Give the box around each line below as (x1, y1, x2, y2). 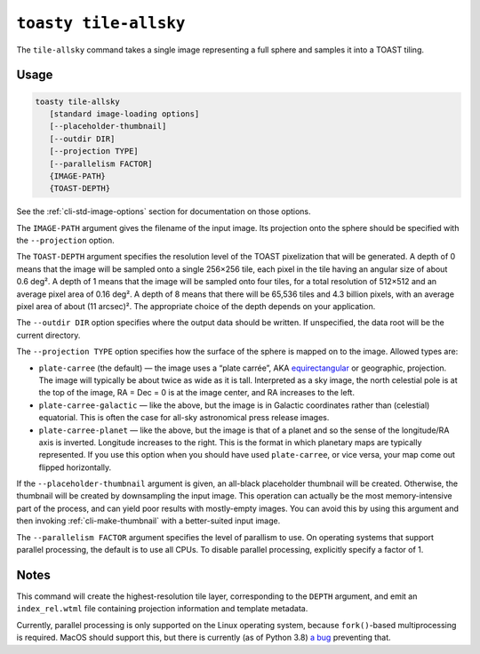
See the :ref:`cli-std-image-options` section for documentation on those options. (16, 206, 311, 217)
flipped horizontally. (38, 462, 112, 473)
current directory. (16, 330, 81, 340)
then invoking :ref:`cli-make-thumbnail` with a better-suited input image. (16, 515, 281, 526)
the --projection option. (16, 235, 115, 246)
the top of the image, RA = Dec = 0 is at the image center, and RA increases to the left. (38, 387, 356, 398)
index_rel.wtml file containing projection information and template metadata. (16, 603, 308, 614)
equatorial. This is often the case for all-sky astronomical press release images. (38, 412, 330, 423)
